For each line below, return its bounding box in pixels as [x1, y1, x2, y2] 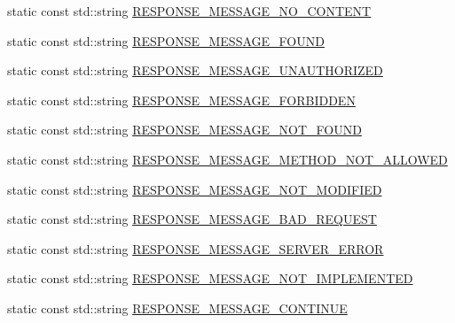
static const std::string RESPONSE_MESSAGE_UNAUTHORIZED [7, 61, 383, 80]
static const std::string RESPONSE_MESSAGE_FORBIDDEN [7, 90, 356, 109]
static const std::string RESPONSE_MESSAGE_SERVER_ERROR [7, 239, 384, 258]
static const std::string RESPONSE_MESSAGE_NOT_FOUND [7, 120, 362, 139]
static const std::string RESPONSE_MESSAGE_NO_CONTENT [7, 2, 372, 19]
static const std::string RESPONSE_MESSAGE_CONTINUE [7, 298, 348, 317]
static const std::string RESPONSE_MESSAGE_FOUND [7, 31, 325, 50]
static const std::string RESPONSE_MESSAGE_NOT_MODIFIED [7, 180, 382, 198]
